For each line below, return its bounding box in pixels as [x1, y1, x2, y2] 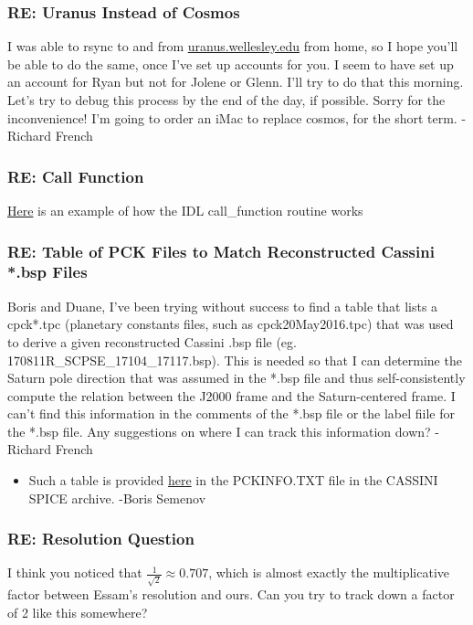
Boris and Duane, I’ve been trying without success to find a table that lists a [7, 296, 438, 315]
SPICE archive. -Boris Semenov [28, 488, 206, 507]
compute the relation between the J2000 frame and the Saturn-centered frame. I [7, 386, 456, 405]
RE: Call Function [7, 164, 144, 187]
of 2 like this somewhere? [7, 602, 148, 621]
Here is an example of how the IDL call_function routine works [7, 201, 363, 219]
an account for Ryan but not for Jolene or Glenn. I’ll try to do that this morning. [7, 72, 464, 91]
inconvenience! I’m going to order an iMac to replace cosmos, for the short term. [7, 108, 457, 127]
